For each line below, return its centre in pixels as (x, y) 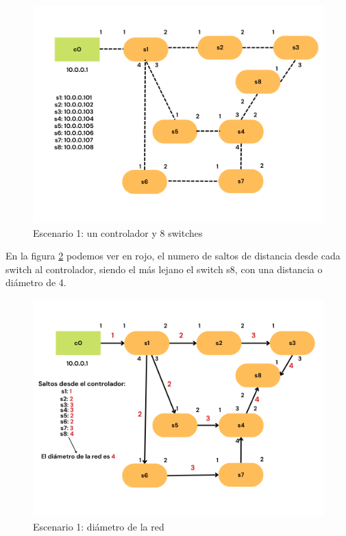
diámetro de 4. (36, 282)
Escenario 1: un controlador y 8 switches (118, 232)
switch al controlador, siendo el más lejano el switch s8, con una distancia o (164, 269)
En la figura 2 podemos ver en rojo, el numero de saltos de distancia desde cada (173, 256)
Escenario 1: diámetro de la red (99, 526)
